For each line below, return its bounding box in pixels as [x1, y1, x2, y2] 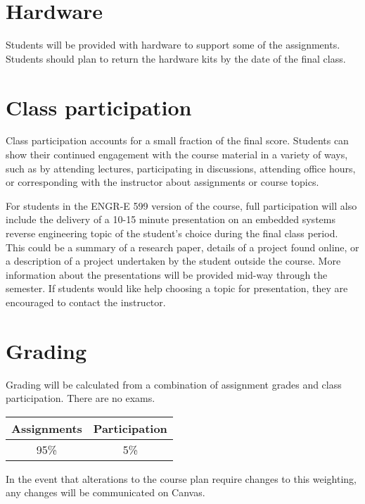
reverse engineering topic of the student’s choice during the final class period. [6, 226, 338, 240]
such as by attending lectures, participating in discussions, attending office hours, [6, 160, 356, 175]
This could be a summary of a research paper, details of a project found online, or [6, 239, 359, 254]
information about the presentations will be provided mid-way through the [6, 267, 328, 282]
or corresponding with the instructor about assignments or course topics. [6, 175, 319, 189]
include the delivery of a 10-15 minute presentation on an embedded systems [6, 212, 335, 227]
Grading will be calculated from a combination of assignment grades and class [6, 377, 342, 391]
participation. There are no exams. [6, 391, 155, 405]
